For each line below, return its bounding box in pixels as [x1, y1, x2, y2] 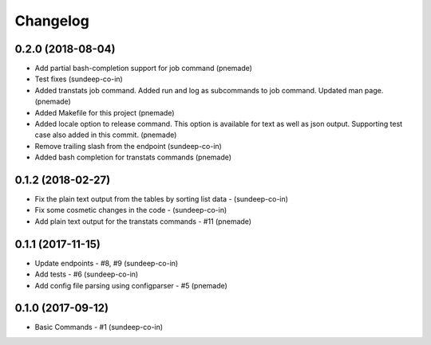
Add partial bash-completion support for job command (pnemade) [34, 64, 253, 73]
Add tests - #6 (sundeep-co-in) [34, 269, 139, 279]
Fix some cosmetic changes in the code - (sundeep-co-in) [34, 206, 227, 215]
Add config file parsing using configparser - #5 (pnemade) [34, 280, 227, 290]
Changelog [14, 12, 89, 29]
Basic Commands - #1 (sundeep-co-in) [34, 323, 164, 332]
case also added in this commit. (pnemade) [34, 130, 177, 139]
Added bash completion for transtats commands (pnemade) [34, 152, 231, 163]
